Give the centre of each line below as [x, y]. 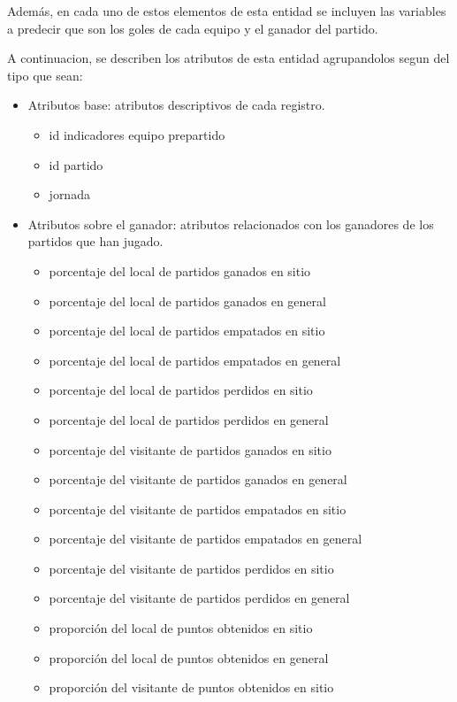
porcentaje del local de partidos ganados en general [187, 301]
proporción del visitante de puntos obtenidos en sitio [191, 687]
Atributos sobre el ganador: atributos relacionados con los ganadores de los [231, 224]
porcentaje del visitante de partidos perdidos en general [199, 598]
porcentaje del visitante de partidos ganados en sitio [190, 449]
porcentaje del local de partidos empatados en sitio [187, 331]
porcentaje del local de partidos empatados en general [195, 360]
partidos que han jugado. [95, 241]
